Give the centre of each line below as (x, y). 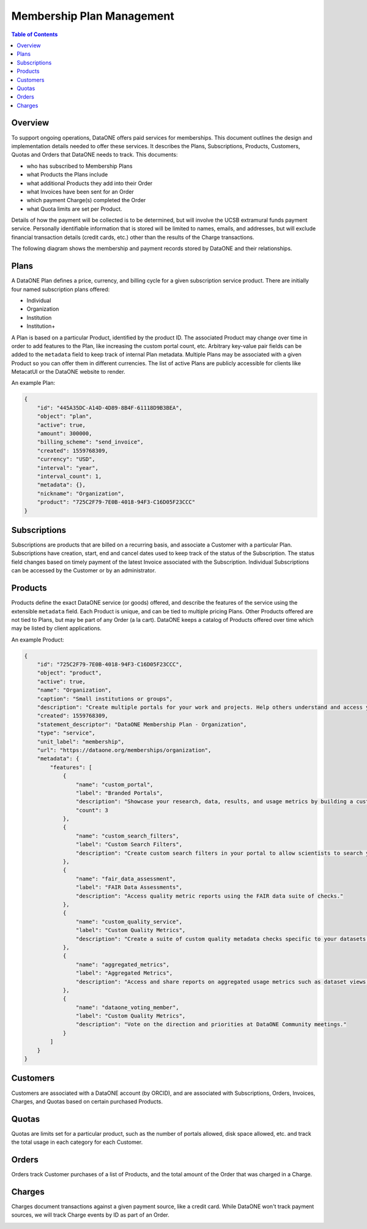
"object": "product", (69, 673)
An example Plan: (33, 383)
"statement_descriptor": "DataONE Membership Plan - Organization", (142, 724)
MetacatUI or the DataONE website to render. (68, 372)
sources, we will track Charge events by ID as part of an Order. (90, 1215)
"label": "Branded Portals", (119, 793)
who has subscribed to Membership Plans (80, 166)
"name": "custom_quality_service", (129, 921)
